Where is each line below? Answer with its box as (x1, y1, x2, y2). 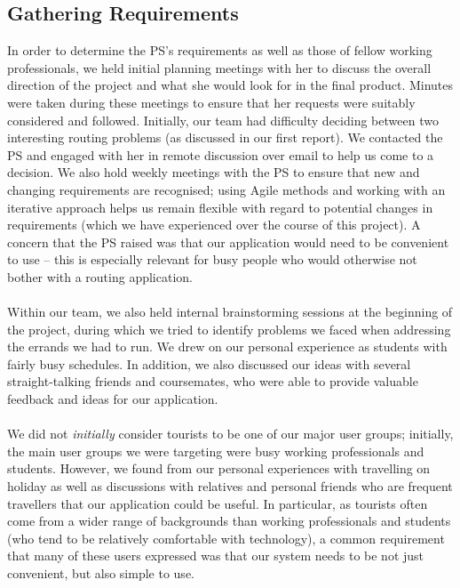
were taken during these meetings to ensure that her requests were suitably (7, 93, 416, 111)
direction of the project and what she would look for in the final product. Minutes (7, 76, 454, 94)
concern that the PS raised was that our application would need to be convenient (7, 232, 449, 251)
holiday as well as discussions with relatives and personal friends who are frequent (7, 477, 453, 495)
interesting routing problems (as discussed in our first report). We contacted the (7, 128, 443, 147)
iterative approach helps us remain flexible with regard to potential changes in (7, 197, 433, 216)
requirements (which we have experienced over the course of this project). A (7, 215, 421, 234)
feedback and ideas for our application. (7, 390, 218, 408)
